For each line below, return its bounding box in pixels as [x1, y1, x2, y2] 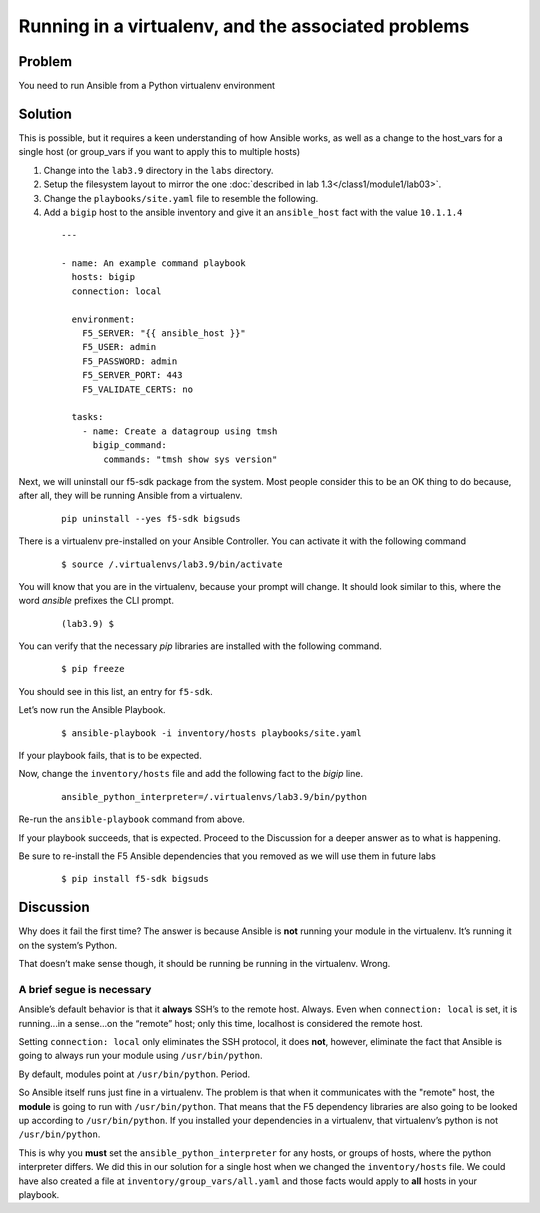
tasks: [71, 411, 104, 423]
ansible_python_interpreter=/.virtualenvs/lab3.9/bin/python [61, 791, 367, 802]
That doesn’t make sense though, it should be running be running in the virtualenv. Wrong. [18, 958, 391, 970]
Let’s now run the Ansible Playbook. [18, 704, 166, 716]
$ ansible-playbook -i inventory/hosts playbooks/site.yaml [61, 727, 362, 739]
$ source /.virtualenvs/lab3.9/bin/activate [61, 558, 284, 570]
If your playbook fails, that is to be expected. [18, 750, 202, 762]
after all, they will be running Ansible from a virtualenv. [18, 490, 243, 502]
